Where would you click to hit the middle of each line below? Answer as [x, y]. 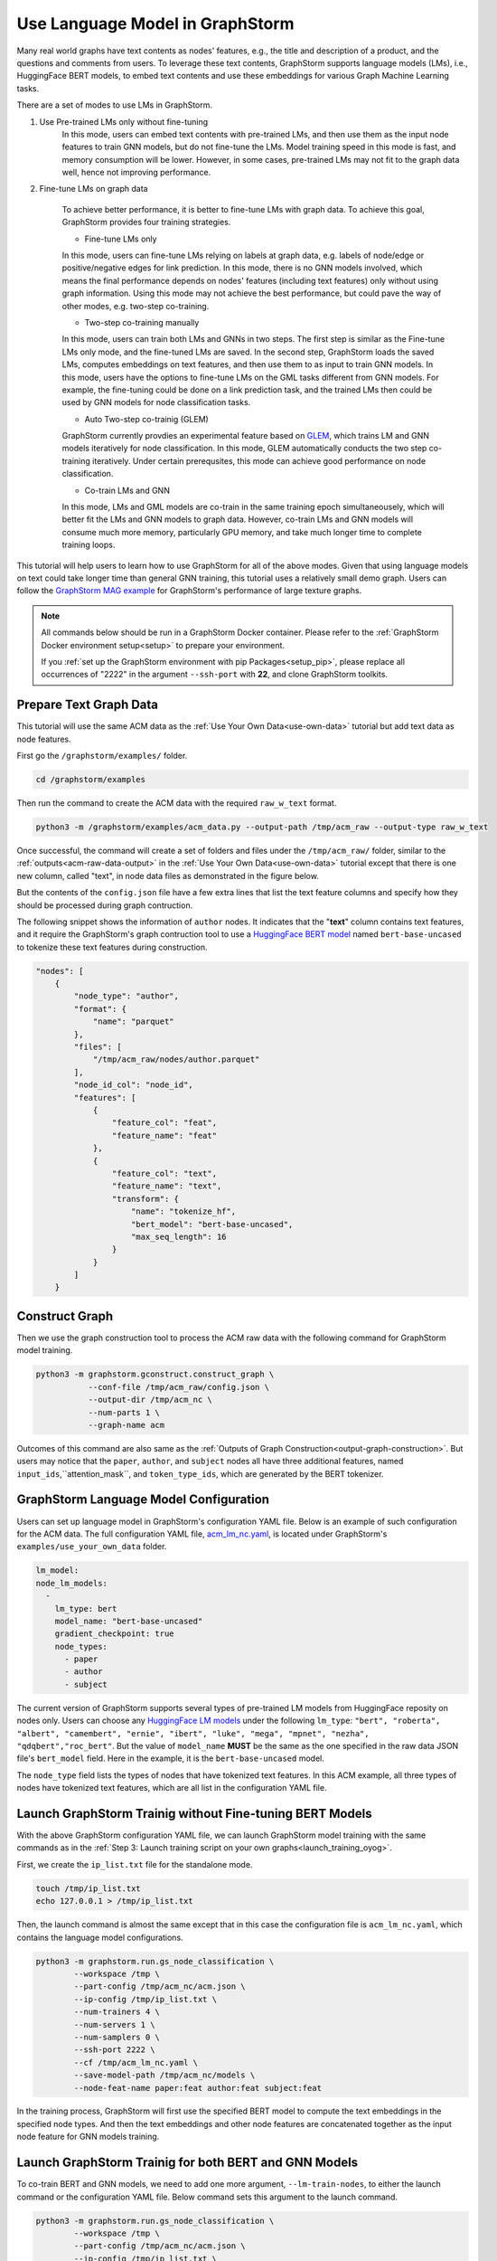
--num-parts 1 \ [124, 1412]
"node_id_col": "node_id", [133, 1085]
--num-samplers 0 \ [117, 2037]
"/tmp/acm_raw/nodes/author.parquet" [176, 1060]
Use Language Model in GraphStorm [155, 24]
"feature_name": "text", [167, 1186]
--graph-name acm [127, 1425]
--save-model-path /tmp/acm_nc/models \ [164, 2075]
